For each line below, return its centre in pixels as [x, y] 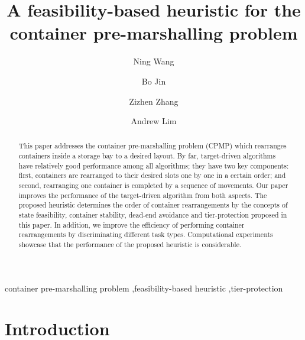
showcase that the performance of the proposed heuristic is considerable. [130, 245]
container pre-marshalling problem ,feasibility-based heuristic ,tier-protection [144, 288]
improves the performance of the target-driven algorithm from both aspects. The [143, 195]
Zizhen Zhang [154, 101]
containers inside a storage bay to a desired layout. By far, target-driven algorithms [147, 156]
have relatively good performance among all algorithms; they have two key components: [154, 165]
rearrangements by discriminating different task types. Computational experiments [146, 234]
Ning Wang [154, 61]
